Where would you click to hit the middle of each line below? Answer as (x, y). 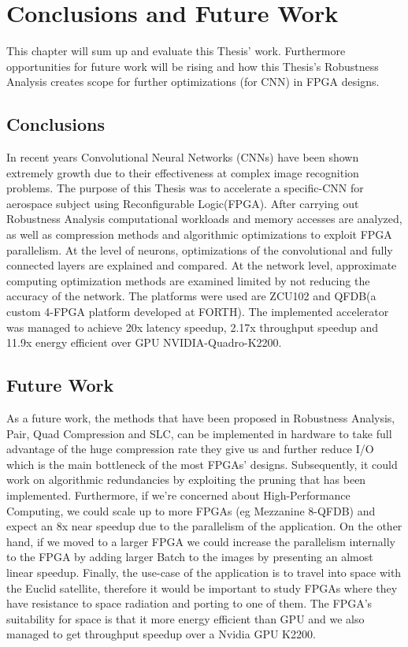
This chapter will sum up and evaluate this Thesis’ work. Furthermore (176, 51)
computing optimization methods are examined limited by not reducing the (188, 280)
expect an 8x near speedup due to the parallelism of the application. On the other (204, 526)
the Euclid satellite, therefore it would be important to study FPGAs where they (202, 588)
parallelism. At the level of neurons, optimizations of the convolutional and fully (200, 249)
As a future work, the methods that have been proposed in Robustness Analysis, (201, 418)
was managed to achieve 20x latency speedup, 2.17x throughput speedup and (193, 327)
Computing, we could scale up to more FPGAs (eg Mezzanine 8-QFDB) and (191, 510)
